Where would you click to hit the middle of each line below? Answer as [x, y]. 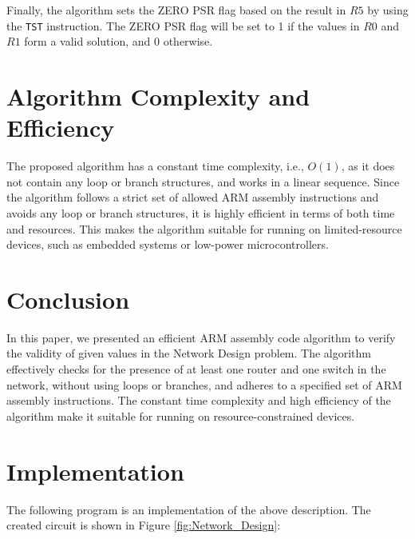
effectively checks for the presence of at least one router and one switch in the [196, 369]
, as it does [368, 166]
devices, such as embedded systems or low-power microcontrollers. [168, 244]
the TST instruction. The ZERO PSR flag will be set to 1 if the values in [183, 25]
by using [388, 10]
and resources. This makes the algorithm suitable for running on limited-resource [204, 228]
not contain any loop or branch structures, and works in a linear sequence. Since [203, 181]
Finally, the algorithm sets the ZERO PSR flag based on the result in [176, 10]
